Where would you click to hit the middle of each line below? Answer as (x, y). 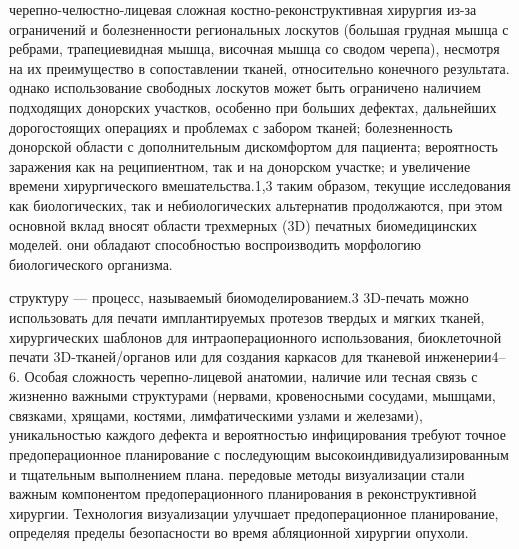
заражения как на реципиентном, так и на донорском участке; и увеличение (240, 165)
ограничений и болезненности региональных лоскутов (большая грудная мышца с (259, 28)
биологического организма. (91, 263)
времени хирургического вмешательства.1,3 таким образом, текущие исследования (260, 185)
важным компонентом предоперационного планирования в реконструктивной (243, 493)
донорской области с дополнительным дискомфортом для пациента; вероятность (253, 146)
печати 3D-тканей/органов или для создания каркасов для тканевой (215, 356)
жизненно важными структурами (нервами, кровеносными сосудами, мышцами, (252, 395)
